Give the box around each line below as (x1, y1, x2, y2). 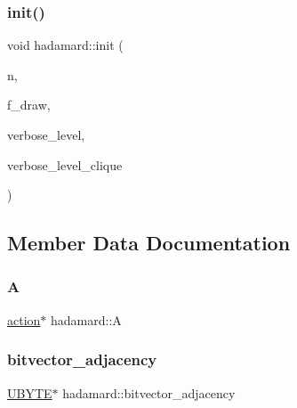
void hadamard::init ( (7, 36, 124, 54)
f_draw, (7, 95, 51, 114)
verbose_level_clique (7, 155, 123, 174)
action (7, 310, 41, 329)
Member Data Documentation (7, 229, 291, 257)
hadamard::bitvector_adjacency (62, 383, 236, 402)
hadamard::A (51, 310, 122, 329)
